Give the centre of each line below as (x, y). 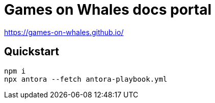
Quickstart (32, 52)
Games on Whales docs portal (108, 10)
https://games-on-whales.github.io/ (64, 32)
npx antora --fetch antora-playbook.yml (86, 79)
